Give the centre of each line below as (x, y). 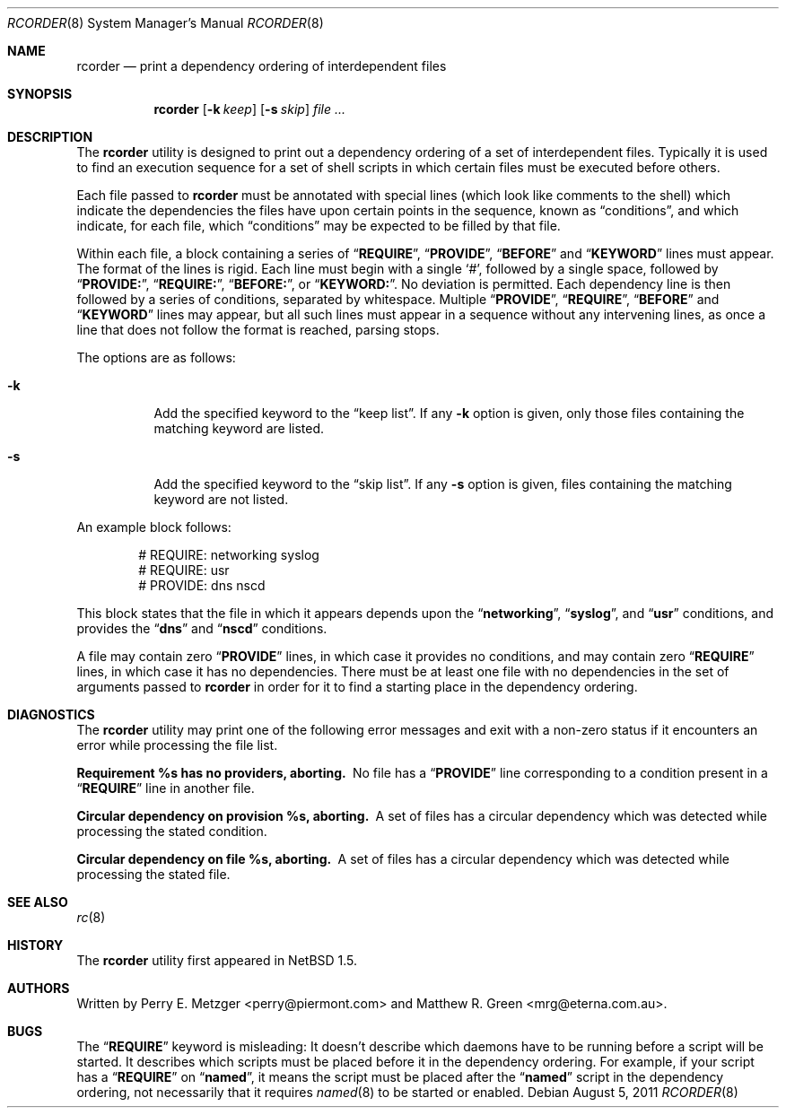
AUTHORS (39, 988)
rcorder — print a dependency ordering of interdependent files (262, 66)
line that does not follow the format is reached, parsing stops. (258, 330)
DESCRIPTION (50, 137)
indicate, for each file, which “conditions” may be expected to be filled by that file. (319, 226)
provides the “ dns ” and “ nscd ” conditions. (202, 628)
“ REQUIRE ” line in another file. (166, 788)
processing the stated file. (153, 874)
